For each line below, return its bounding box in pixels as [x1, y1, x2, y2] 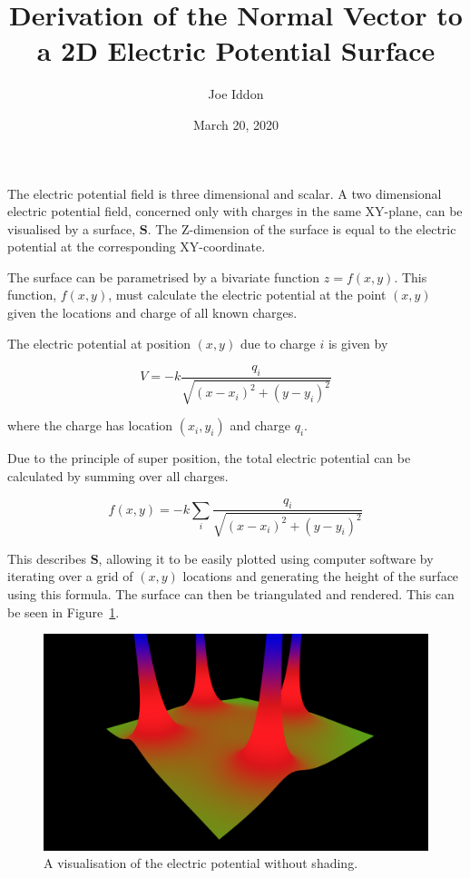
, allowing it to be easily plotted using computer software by [98, 548, 434, 567]
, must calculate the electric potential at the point [108, 285, 387, 304]
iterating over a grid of [7, 567, 133, 586]
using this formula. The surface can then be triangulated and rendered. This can [7, 585, 455, 604]
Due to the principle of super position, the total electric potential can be [7, 449, 411, 468]
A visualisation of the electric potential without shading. [44, 853, 358, 873]
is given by [328, 333, 388, 352]
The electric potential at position [7, 333, 191, 352]
